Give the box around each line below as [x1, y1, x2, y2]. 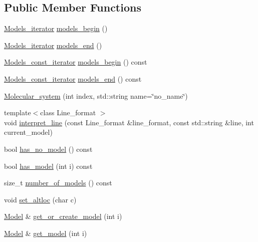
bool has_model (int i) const [4, 160, 93, 171]
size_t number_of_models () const [4, 177, 112, 188]
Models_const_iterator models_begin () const [4, 57, 147, 67]
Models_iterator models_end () [4, 40, 102, 50]
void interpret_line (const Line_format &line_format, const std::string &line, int [4, 117, 254, 127]
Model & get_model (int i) [4, 227, 87, 238]
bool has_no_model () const [4, 143, 93, 154]
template [4, 107, 31, 118]
